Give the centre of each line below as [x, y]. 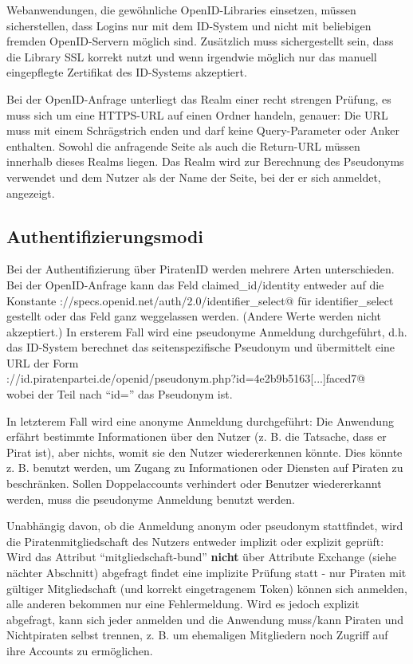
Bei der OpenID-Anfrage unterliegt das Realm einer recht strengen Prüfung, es [199, 98]
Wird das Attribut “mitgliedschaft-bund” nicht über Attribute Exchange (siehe [201, 557]
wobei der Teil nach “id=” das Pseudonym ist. [120, 394]
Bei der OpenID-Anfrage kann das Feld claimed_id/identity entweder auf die [195, 284]
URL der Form [43, 362]
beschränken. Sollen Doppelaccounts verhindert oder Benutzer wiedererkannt [194, 483]
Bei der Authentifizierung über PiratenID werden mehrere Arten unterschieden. [201, 269]
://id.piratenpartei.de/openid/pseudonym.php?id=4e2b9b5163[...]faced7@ [186, 378]
